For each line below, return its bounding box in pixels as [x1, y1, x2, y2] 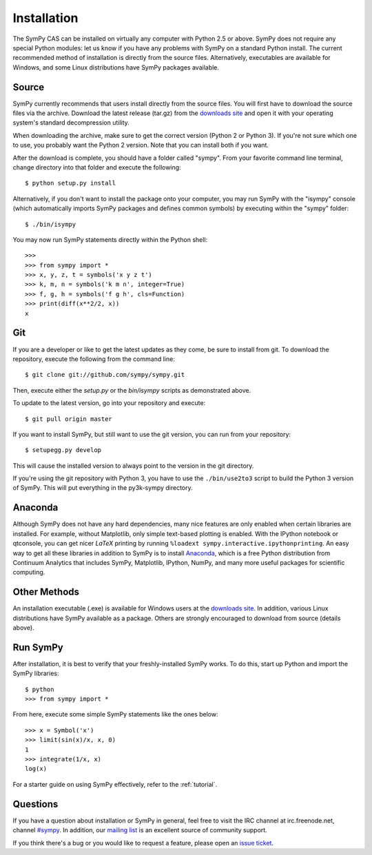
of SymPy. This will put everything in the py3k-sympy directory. [12, 484, 193, 492]
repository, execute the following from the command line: [12, 355, 175, 363]
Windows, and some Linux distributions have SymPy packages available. [12, 63, 220, 72]
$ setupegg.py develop [25, 446, 102, 454]
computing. [12, 568, 45, 577]
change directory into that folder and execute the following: [12, 163, 182, 172]
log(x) [25, 765, 48, 773]
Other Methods [12, 586, 79, 598]
